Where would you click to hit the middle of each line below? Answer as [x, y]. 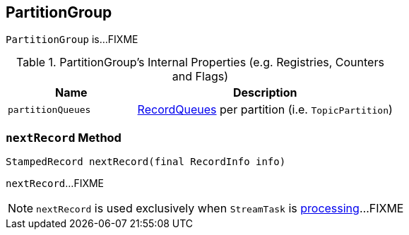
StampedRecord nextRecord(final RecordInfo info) [146, 162]
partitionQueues [49, 109]
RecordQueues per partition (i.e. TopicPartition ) [265, 110]
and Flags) [200, 77]
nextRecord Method [64, 137]
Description [265, 93]
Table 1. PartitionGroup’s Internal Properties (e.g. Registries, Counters [200, 62]
